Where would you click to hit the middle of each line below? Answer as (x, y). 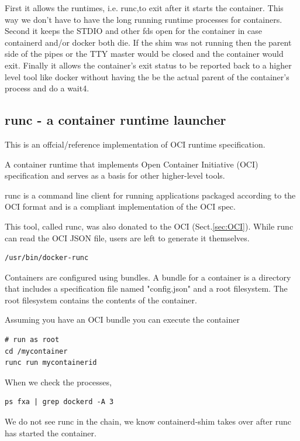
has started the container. (51, 433)
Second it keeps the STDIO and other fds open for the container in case (133, 31)
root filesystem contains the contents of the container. (101, 300)
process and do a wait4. (47, 88)
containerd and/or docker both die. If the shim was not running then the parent (148, 42)
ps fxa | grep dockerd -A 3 (59, 402)
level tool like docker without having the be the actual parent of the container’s (147, 76)
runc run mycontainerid (51, 363)
